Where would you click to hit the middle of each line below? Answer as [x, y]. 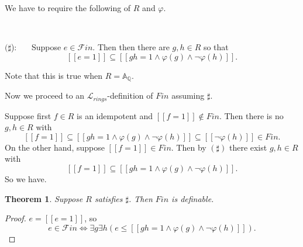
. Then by [189, 147]
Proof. [16, 218]
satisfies [109, 198]
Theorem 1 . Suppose [44, 198]
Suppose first [28, 115]
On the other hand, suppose [55, 147]
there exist [248, 147]
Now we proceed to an [45, 95]
